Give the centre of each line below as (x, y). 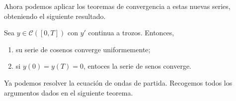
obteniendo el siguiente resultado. (55, 16)
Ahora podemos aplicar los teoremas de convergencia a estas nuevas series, (117, 6)
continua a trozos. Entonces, (131, 33)
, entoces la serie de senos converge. (137, 66)
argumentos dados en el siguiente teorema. (69, 92)
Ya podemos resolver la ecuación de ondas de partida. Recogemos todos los (118, 82)
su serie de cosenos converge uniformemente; (83, 49)
